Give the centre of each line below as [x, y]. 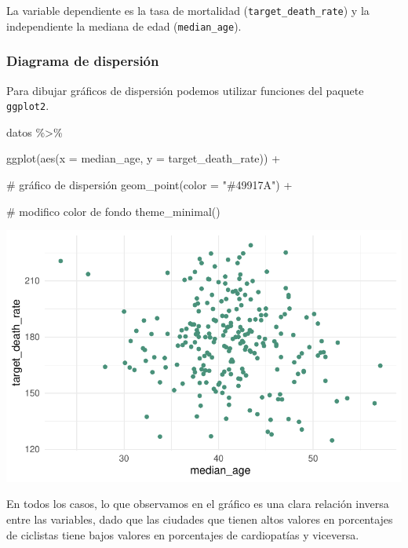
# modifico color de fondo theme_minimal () [113, 211]
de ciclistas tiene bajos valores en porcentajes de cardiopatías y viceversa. [183, 534]
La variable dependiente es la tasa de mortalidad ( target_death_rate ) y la [188, 10]
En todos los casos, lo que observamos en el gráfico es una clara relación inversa [198, 504]
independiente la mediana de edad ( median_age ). [124, 26]
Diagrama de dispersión [83, 61]
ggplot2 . [28, 106]
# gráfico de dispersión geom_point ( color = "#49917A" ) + [149, 184]
